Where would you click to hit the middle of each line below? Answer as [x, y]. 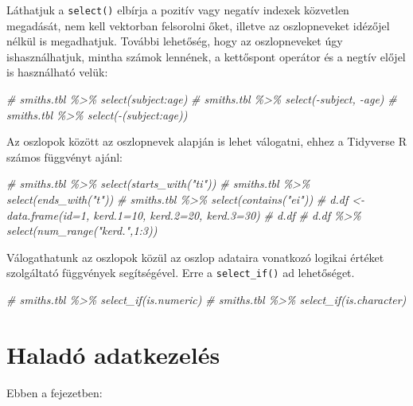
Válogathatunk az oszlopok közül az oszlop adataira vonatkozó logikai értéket [195, 257]
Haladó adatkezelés [113, 354]
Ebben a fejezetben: [55, 392]
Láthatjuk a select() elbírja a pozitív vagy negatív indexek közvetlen [178, 10]
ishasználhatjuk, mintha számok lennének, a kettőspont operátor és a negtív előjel [206, 56]
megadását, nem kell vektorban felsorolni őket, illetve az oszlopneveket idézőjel [198, 25]
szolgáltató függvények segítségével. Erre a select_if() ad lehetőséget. [181, 273]
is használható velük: [57, 72]
